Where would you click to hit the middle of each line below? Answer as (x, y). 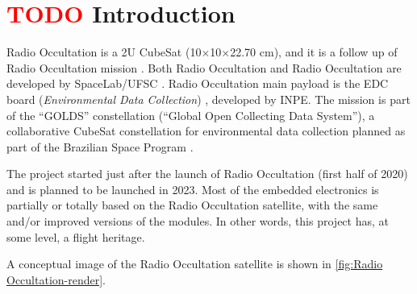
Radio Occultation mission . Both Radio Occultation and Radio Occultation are (204, 67)
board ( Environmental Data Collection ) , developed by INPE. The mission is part (208, 99)
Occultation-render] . (56, 279)
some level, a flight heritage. (76, 236)
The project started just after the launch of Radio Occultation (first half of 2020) (207, 174)
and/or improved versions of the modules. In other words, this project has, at (198, 221)
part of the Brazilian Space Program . (100, 146)
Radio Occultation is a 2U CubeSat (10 (104, 52)
